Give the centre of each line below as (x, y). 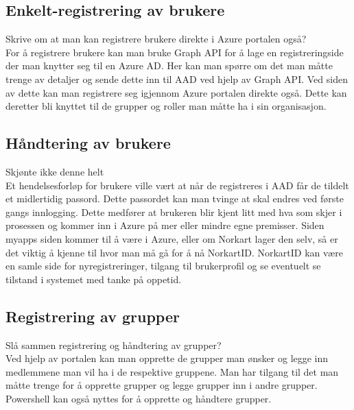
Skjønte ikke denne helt (55, 171)
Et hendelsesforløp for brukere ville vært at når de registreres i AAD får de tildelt (177, 185)
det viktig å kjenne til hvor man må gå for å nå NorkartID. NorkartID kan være (174, 252)
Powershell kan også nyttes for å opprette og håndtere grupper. (139, 398)
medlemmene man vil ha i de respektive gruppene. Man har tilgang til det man (172, 371)
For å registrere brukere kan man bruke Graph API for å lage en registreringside (175, 52)
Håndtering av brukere (88, 143)
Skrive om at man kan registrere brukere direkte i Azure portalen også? (156, 39)
